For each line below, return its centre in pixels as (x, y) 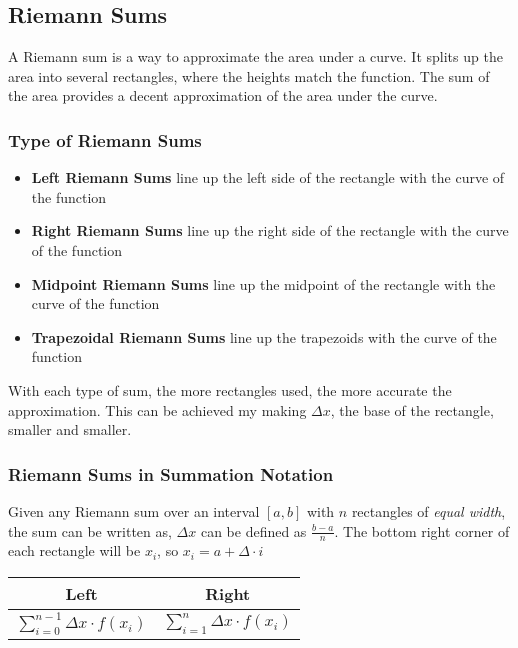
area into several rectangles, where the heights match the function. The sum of (249, 75)
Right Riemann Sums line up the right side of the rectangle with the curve (270, 230)
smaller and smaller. (70, 429)
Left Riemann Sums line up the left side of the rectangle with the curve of (268, 177)
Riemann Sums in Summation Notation (171, 473)
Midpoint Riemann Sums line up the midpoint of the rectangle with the (263, 283)
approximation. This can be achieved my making (157, 409)
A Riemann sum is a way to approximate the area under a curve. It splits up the (255, 56)
